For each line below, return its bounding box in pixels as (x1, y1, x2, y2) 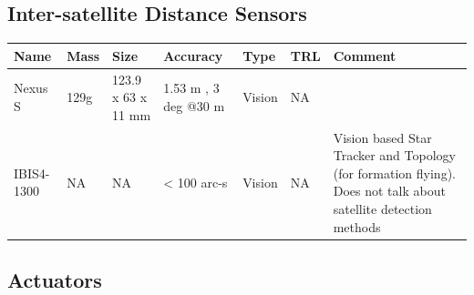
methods (333, 217, 381, 236)
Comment (333, 46, 397, 65)
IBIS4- (14, 163, 50, 182)
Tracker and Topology (333, 146, 456, 165)
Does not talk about (333, 181, 446, 200)
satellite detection (333, 198, 432, 218)
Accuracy (163, 46, 223, 65)
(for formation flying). (333, 163, 456, 182)
